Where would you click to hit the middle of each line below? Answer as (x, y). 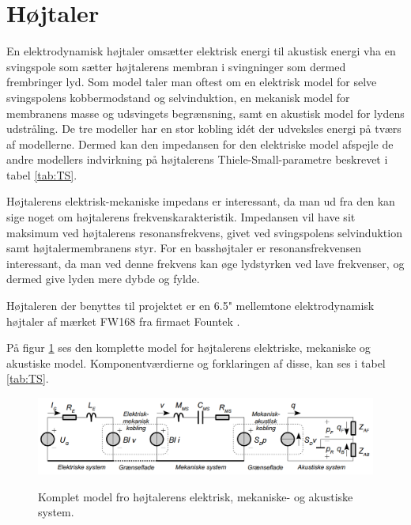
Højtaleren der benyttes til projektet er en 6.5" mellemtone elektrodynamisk (190, 306)
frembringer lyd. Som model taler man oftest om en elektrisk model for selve (192, 82)
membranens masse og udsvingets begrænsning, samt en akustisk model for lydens (205, 113)
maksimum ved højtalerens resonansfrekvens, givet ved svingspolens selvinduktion (204, 232)
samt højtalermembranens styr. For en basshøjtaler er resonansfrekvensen (184, 248)
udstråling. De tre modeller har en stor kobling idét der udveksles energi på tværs (204, 128)
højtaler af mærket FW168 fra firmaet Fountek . (123, 321)
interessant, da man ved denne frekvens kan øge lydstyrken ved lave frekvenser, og (205, 263)
